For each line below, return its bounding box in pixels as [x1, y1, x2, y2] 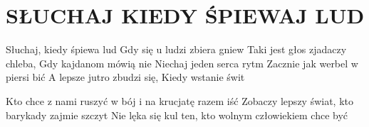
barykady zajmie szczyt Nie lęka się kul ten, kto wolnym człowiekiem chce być [6, 107, 348, 122]
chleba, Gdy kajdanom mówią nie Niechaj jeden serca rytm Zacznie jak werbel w [6, 55, 358, 70]
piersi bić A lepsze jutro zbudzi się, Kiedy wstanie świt [6, 70, 245, 84]
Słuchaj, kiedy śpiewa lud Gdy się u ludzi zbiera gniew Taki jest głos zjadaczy [6, 42, 347, 57]
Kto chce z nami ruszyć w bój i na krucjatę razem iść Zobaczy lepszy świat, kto [6, 93, 354, 108]
